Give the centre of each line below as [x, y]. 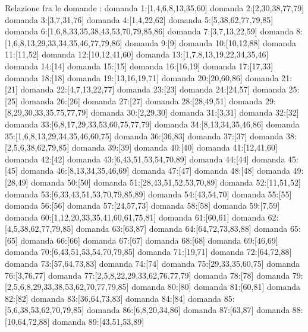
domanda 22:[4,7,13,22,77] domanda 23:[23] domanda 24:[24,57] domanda [153, 89]
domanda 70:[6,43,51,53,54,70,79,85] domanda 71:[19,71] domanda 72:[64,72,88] [148, 252]
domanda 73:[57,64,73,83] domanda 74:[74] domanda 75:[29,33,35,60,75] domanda [153, 264]
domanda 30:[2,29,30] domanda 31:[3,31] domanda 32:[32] [195, 112]
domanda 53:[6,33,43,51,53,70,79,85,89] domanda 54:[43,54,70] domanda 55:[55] [148, 194]
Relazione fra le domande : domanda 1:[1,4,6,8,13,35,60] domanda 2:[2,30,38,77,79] [155, 8]
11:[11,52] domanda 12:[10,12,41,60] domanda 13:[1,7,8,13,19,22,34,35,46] [137, 54]
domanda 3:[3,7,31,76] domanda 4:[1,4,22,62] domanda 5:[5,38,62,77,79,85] [139, 19]
